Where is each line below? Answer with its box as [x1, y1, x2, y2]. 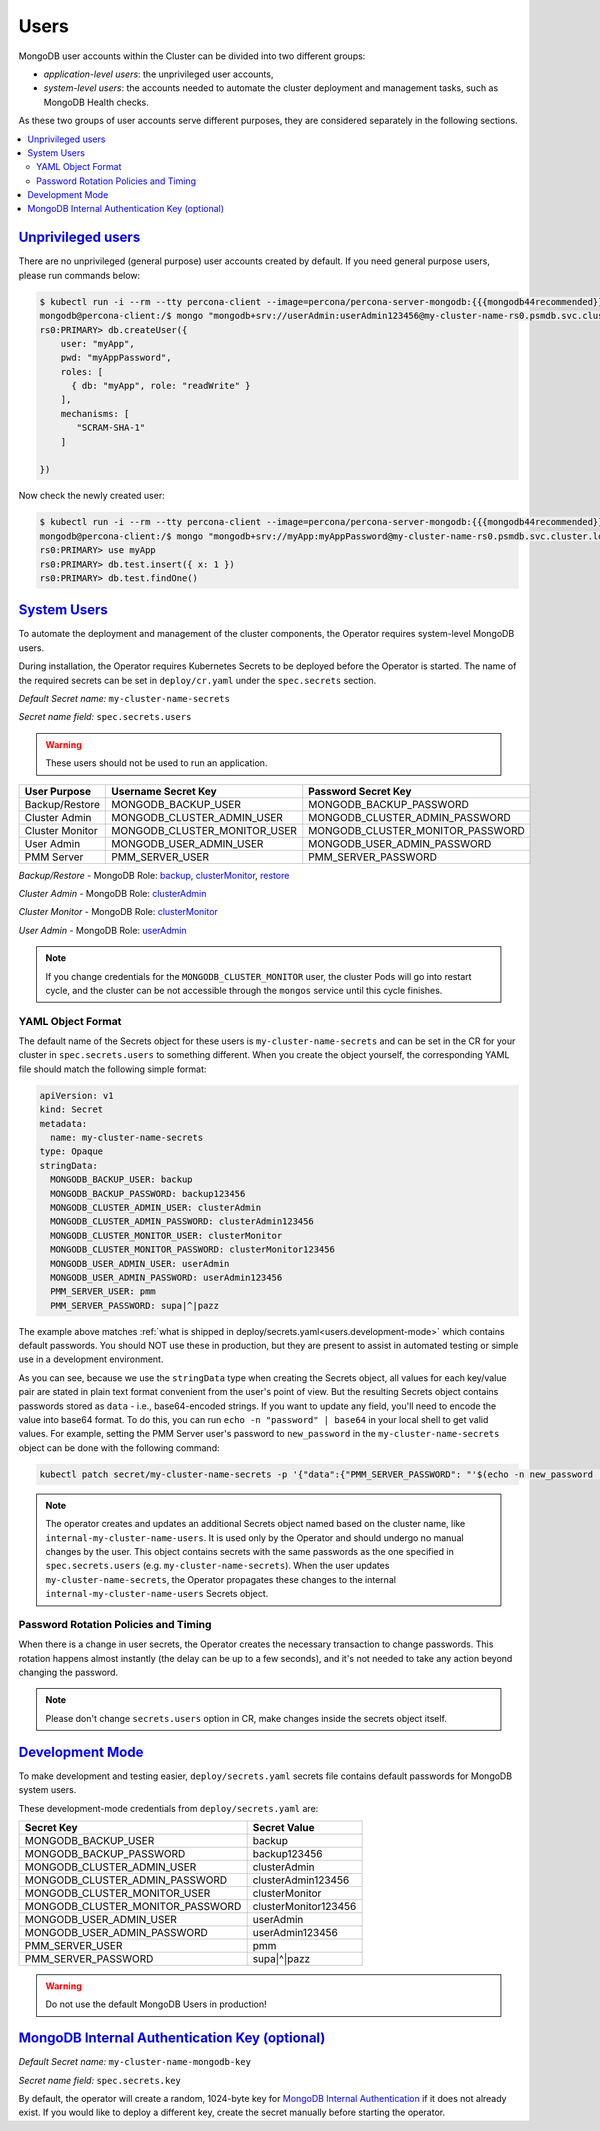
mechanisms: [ [60, 408, 130, 419]
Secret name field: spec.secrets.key [18, 2074, 182, 2086]
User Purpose [24, 784, 92, 798]
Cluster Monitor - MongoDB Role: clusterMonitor [18, 906, 219, 918]
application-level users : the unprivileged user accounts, [43, 68, 274, 80]
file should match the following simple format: [18, 1063, 207, 1075]
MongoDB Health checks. [43, 96, 149, 108]
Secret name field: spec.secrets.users [18, 711, 192, 723]
